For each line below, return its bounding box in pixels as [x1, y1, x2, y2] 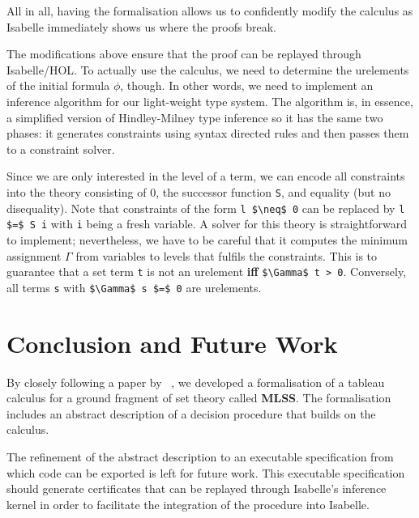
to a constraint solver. [6, 140, 115, 157]
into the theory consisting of [6, 183, 147, 200]
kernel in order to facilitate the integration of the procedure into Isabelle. [6, 495, 370, 512]
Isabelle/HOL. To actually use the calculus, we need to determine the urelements [6, 61, 409, 78]
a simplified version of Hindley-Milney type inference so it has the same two [6, 108, 383, 125]
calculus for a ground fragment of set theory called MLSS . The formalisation [6, 389, 391, 406]
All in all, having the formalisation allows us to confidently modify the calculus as [6, 2, 413, 19]
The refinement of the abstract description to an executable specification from [6, 448, 394, 465]
